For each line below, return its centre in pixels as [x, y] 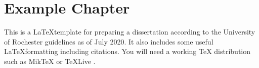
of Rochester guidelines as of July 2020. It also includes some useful [109, 41]
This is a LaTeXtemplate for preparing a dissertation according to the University [130, 32]
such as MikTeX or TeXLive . [50, 61]
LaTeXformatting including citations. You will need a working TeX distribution [127, 51]
